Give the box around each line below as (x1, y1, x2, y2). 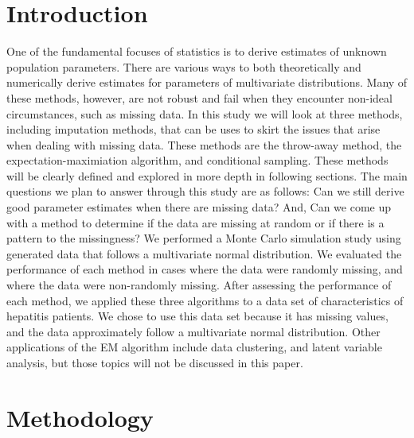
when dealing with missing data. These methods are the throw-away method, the (6, 136, 402, 153)
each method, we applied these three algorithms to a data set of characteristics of (6, 292, 404, 308)
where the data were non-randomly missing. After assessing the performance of (6, 277, 392, 293)
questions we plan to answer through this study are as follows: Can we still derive (6, 183, 404, 200)
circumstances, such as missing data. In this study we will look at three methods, (6, 105, 403, 122)
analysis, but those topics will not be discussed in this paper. (6, 355, 303, 370)
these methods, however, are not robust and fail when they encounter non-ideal (6, 89, 393, 106)
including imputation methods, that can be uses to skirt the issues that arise (6, 121, 381, 138)
